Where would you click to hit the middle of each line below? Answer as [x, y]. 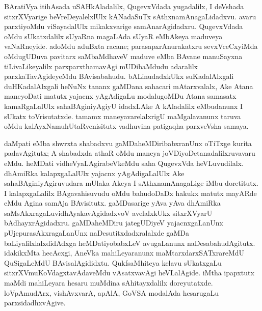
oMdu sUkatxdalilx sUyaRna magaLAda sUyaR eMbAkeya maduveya [113, 36]
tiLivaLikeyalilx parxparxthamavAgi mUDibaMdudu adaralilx [101, 66]
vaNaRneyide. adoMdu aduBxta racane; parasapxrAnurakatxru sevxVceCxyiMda [131, 46]
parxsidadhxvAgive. [35, 303]
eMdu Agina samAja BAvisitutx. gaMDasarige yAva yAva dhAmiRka [112, 203]
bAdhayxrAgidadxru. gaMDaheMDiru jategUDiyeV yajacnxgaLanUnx [114, 223]
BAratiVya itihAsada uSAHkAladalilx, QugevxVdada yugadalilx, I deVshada [124, 6]
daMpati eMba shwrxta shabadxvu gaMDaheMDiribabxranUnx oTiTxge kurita [128, 143]
